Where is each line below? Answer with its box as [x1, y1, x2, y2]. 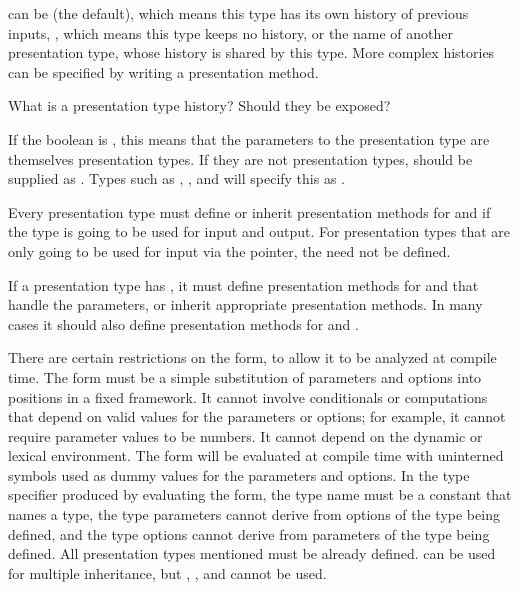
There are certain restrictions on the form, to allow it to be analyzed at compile [8, 347, 497, 368]
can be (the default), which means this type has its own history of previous [8, 3, 469, 23]
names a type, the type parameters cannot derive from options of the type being [8, 504, 500, 525]
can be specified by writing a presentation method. [8, 61, 319, 82]
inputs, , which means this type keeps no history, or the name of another [8, 22, 454, 43]
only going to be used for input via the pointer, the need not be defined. [8, 240, 451, 261]
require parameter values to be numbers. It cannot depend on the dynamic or [8, 425, 483, 446]
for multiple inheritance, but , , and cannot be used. [8, 562, 327, 583]
